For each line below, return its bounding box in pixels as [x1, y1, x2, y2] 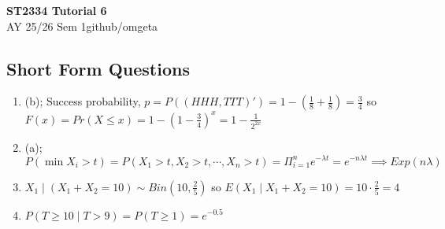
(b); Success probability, [24, 93, 141, 109]
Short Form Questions [6, 56, 190, 80]
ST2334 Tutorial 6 [6, 2, 107, 18]
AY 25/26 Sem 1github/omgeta [6, 17, 158, 34]
